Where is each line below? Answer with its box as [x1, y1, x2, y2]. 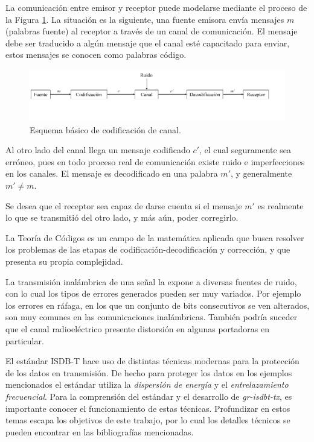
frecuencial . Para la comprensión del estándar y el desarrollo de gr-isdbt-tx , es [5, 390, 292, 402]
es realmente [257, 199, 304, 212]
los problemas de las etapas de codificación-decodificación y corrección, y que [5, 243, 290, 256]
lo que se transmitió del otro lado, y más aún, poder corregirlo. [5, 211, 239, 224]
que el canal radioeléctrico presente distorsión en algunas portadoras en [5, 323, 269, 335]
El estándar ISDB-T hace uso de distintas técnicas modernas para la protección [5, 355, 300, 367]
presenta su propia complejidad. [5, 255, 123, 268]
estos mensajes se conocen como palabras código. [5, 48, 187, 61]
